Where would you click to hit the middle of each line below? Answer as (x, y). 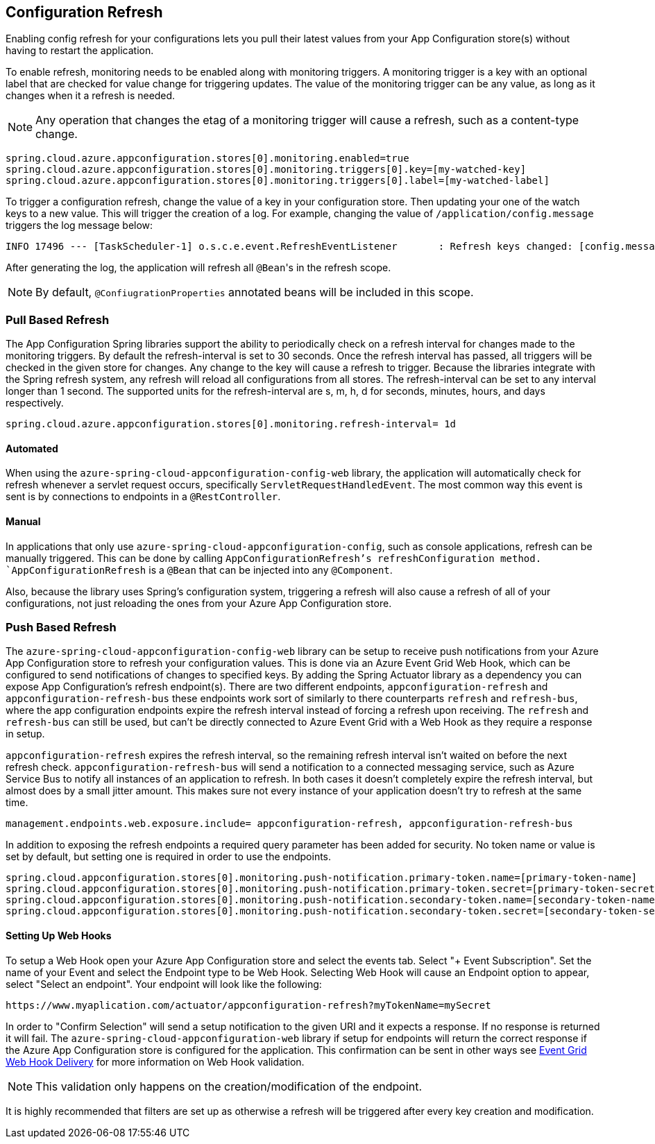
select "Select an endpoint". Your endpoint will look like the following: (164, 984)
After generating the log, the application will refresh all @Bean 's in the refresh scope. (198, 268)
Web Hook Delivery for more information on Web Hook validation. (155, 1061)
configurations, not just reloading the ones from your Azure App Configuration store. (199, 603)
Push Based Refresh (61, 627)
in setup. (25, 734)
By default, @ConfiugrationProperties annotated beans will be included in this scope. (255, 292)
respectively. (35, 403)
